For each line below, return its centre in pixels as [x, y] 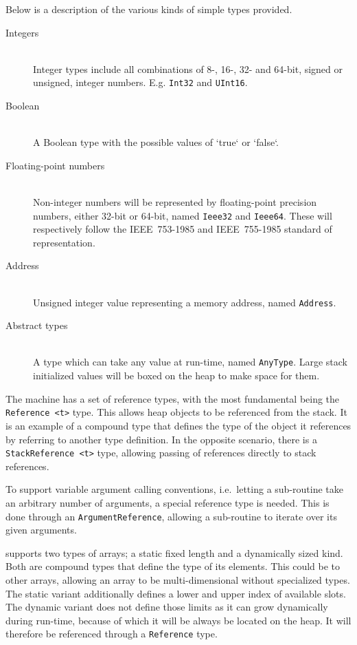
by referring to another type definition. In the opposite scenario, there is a [161, 439]
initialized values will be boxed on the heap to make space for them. [176, 376]
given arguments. [41, 530]
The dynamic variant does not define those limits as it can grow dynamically [167, 607]
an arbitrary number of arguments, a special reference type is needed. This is [168, 503]
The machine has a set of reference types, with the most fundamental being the [173, 398]
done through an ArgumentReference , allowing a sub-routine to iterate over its [171, 516]
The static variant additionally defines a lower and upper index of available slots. [176, 593]
